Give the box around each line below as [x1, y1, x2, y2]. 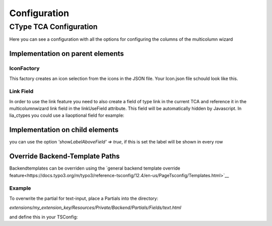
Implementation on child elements [9, 126, 119, 134]
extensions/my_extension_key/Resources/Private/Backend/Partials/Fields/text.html [9, 204, 181, 211]
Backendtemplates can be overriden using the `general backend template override [9, 165, 181, 171]
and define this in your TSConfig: [9, 214, 78, 220]
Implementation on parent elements [9, 49, 124, 58]
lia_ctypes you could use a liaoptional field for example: [9, 112, 124, 118]
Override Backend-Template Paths [9, 152, 120, 161]
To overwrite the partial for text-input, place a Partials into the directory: [9, 195, 159, 201]
